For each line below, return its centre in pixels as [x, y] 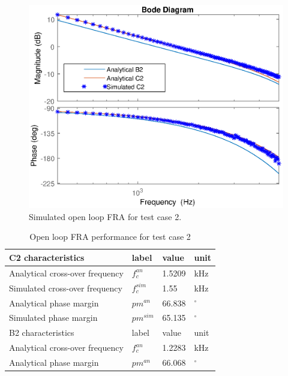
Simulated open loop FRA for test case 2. [105, 216]
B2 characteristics [42, 333]
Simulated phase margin [53, 318]
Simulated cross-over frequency [66, 288]
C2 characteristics [47, 257]
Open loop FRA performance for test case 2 [110, 237]
